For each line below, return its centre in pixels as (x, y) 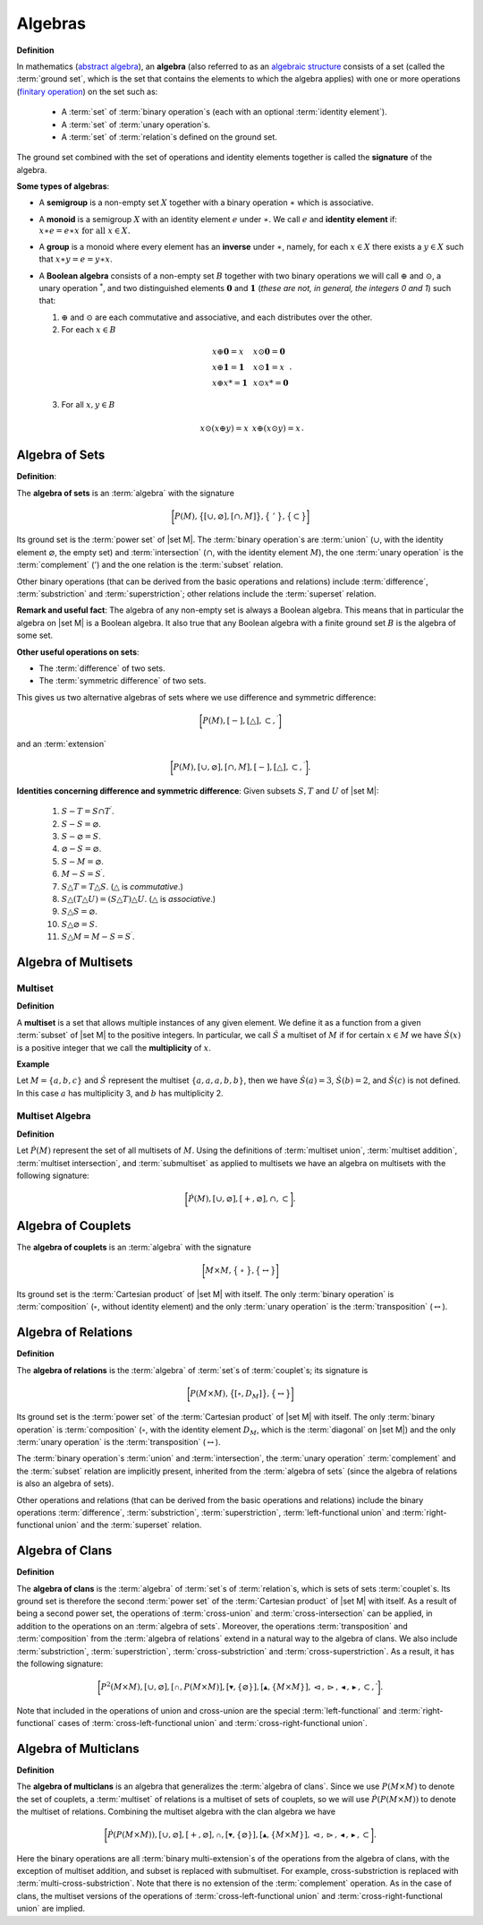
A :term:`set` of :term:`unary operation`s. (136, 125)
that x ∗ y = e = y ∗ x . (76, 259)
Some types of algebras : (63, 186)
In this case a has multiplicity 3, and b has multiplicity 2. (120, 1093)
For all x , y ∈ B (88, 405)
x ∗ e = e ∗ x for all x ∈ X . (85, 231)
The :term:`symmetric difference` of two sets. (123, 681)
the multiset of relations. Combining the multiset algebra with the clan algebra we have (176, 1812)
